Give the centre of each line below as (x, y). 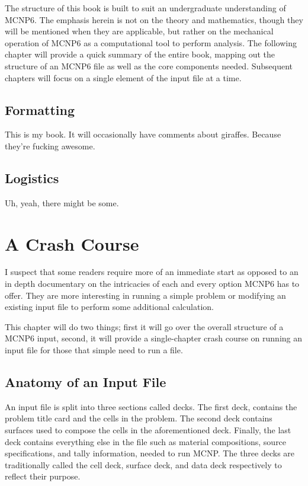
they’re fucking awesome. (50, 146)
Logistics (32, 178)
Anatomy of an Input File (86, 382)
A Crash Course (72, 243)
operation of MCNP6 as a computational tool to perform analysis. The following (151, 42)
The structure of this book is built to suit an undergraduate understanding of (145, 8)
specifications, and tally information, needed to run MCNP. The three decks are (150, 453)
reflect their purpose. (43, 476)
